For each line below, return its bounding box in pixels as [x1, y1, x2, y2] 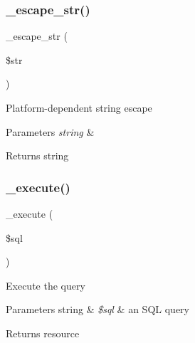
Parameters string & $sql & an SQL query [6, 302, 189, 317]
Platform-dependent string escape [6, 100, 152, 115]
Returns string [6, 148, 69, 163]
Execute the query [6, 278, 85, 292]
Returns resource [6, 325, 80, 340]
